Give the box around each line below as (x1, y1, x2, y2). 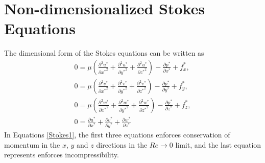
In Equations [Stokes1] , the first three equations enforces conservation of (4, 129, 230, 140)
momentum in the (4, 139, 60, 150)
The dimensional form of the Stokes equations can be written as (4, 48, 204, 58)
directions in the (96, 139, 148, 150)
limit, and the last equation (175, 139, 261, 150)
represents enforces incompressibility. (4, 149, 119, 160)
